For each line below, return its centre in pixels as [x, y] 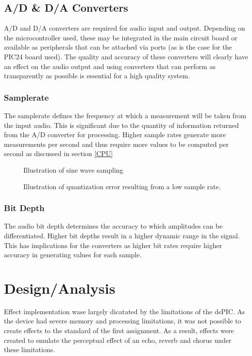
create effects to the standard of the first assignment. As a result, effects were [119, 330]
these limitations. [30, 349]
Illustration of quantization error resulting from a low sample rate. [122, 186]
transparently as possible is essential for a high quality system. [97, 76]
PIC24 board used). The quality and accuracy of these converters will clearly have [126, 56]
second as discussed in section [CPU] [59, 153]
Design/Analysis [60, 288]
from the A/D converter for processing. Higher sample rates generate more [115, 134]
